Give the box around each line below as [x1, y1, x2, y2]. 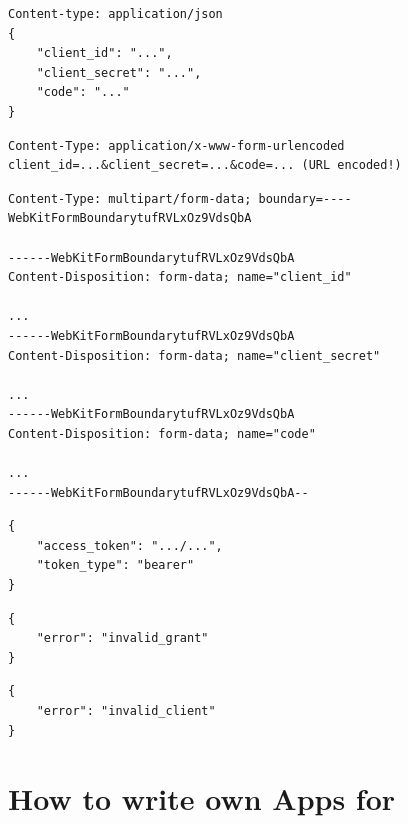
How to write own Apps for [8, 778, 396, 819]
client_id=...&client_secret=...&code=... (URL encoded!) [8, 158, 402, 173]
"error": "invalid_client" [36, 704, 216, 718]
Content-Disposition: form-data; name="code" [8, 426, 316, 441]
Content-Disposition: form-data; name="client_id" [8, 270, 352, 285]
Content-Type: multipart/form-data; [8, 191, 252, 206]
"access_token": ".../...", [36, 538, 223, 553]
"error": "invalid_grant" [36, 631, 209, 646]
